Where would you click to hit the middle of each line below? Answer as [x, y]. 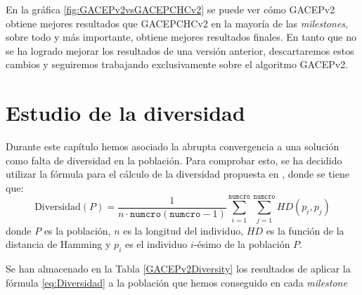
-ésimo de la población [242, 244]
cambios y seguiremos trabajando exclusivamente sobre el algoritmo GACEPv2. [177, 64]
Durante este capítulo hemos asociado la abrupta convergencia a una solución [173, 146]
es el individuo [156, 244]
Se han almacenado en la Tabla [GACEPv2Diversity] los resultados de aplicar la [178, 268]
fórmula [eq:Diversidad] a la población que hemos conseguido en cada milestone [176, 282]
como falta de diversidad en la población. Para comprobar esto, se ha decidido [174, 160]
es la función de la [305, 230]
